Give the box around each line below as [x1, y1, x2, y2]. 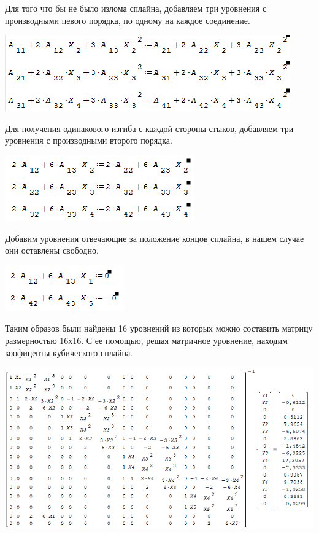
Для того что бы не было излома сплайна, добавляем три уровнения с [5, 2, 267, 14]
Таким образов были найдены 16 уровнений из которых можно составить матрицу [5, 322, 313, 335]
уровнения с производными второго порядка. [5, 134, 172, 147]
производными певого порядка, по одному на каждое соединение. [5, 14, 250, 26]
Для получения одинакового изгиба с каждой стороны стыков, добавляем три [5, 122, 294, 134]
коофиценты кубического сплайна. [5, 346, 133, 359]
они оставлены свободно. [5, 244, 99, 257]
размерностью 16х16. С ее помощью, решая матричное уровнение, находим [5, 333, 288, 346]
